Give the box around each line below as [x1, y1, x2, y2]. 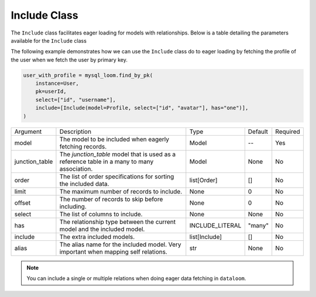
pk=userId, [35, 88, 67, 95]
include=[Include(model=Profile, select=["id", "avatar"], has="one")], [35, 105, 249, 111]
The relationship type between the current [59, 217, 176, 226]
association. [59, 164, 93, 172]
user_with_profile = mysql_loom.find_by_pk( [23, 72, 153, 78]
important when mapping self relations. [59, 247, 168, 255]
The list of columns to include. [59, 210, 143, 218]
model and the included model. [59, 225, 145, 233]
